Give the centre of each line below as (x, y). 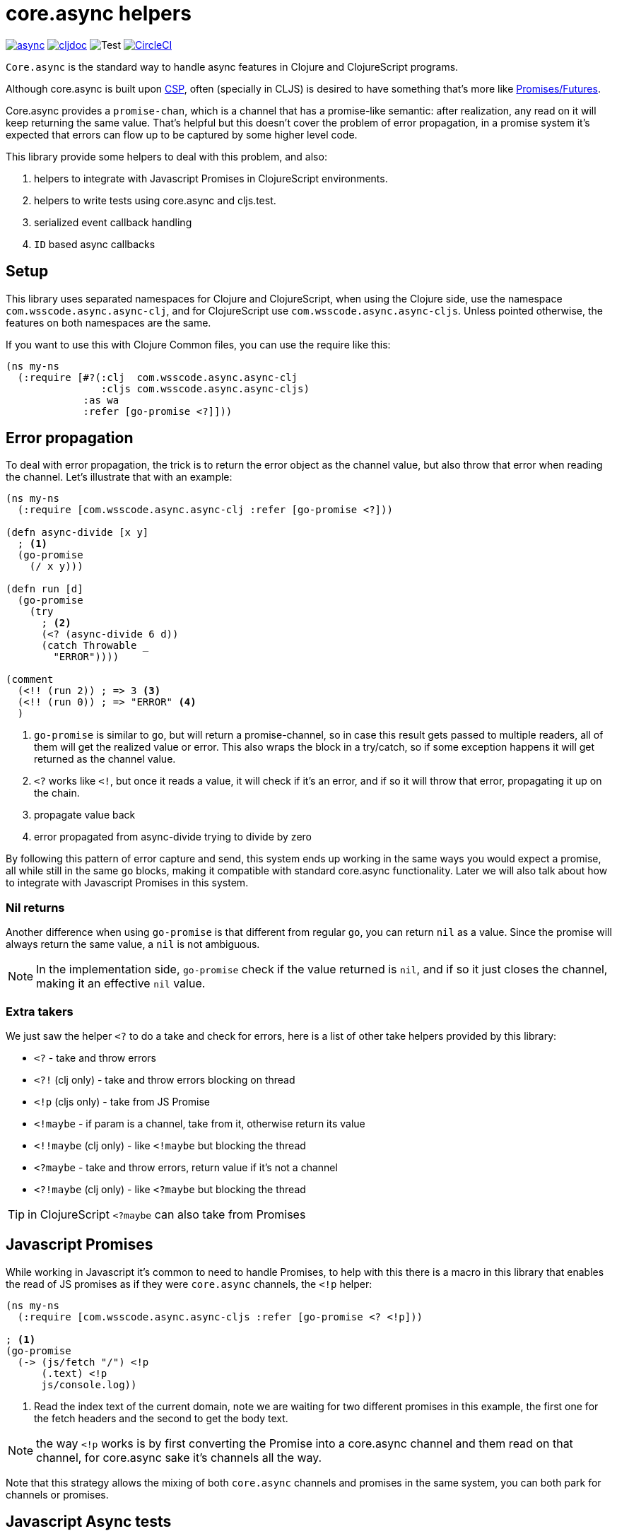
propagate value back (85, 815)
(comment (30, 680)
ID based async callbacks (95, 244)
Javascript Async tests (89, 1522)
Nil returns (35, 907)
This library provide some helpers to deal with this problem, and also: (166, 156)
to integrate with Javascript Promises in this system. (127, 883)
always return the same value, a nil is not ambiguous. (133, 944)
